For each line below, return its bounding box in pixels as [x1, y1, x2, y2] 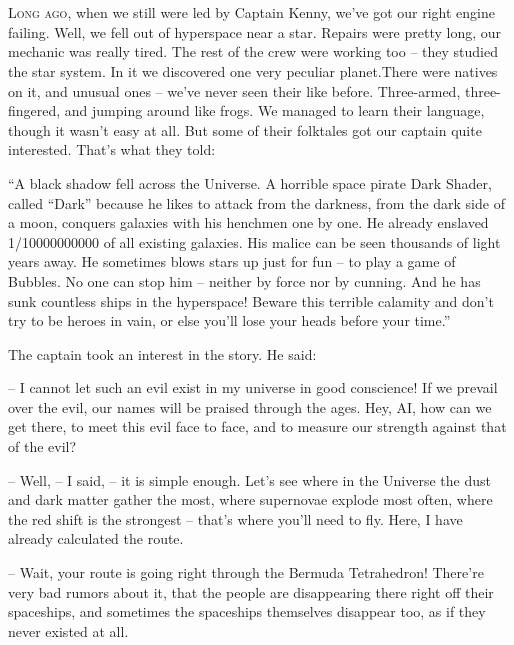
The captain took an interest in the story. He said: [8, 343, 317, 364]
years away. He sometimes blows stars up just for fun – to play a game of [8, 251, 456, 272]
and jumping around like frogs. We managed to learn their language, [64, 100, 485, 121]
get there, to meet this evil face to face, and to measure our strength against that [8, 416, 507, 437]
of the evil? [8, 436, 77, 457]
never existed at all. [8, 620, 129, 641]
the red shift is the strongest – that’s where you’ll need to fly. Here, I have [8, 508, 463, 529]
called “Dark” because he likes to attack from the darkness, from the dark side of [8, 192, 505, 213]
